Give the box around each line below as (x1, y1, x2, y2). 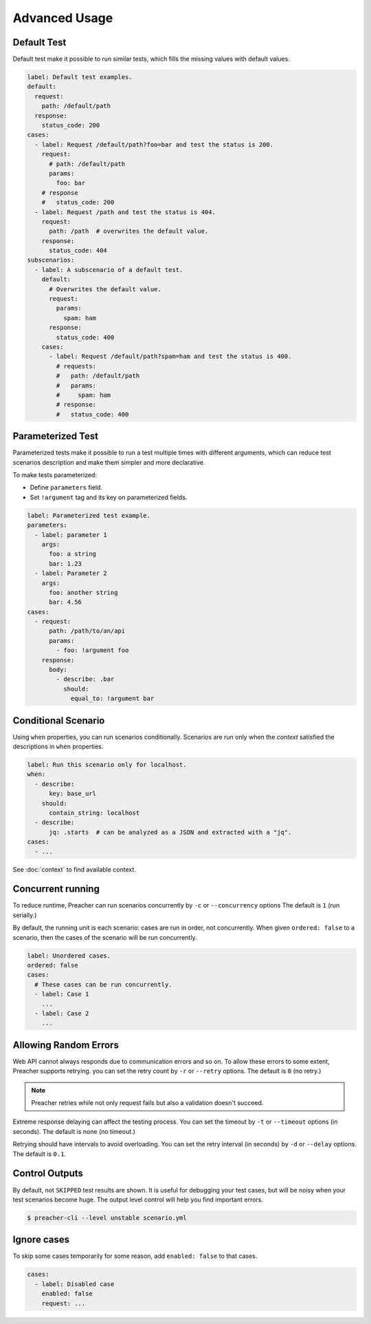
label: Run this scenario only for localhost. (27, 761, 187, 769)
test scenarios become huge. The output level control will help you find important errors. (12, 1195, 264, 1204)
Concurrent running (12, 883, 100, 895)
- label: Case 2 (34, 1009, 89, 1017)
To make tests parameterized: (12, 471, 98, 479)
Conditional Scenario (12, 715, 105, 726)
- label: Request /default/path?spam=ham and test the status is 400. (49, 353, 292, 361)
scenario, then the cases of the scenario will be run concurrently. (12, 933, 197, 941)
